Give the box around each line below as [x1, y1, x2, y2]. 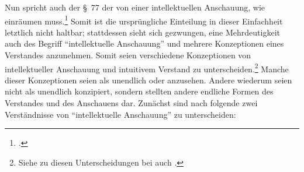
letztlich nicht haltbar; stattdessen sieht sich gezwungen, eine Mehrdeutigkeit [5, 26, 281, 38]
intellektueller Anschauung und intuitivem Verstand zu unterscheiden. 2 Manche [5, 61, 289, 75]
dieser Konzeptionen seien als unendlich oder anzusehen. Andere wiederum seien [5, 73, 292, 86]
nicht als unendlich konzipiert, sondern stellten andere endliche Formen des [5, 85, 274, 97]
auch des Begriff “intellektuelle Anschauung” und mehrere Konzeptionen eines [5, 37, 284, 50]
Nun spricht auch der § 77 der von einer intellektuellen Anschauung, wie [5, 1, 265, 13]
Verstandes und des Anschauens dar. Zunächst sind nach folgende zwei [5, 97, 258, 109]
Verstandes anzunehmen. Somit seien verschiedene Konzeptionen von [5, 49, 251, 61]
